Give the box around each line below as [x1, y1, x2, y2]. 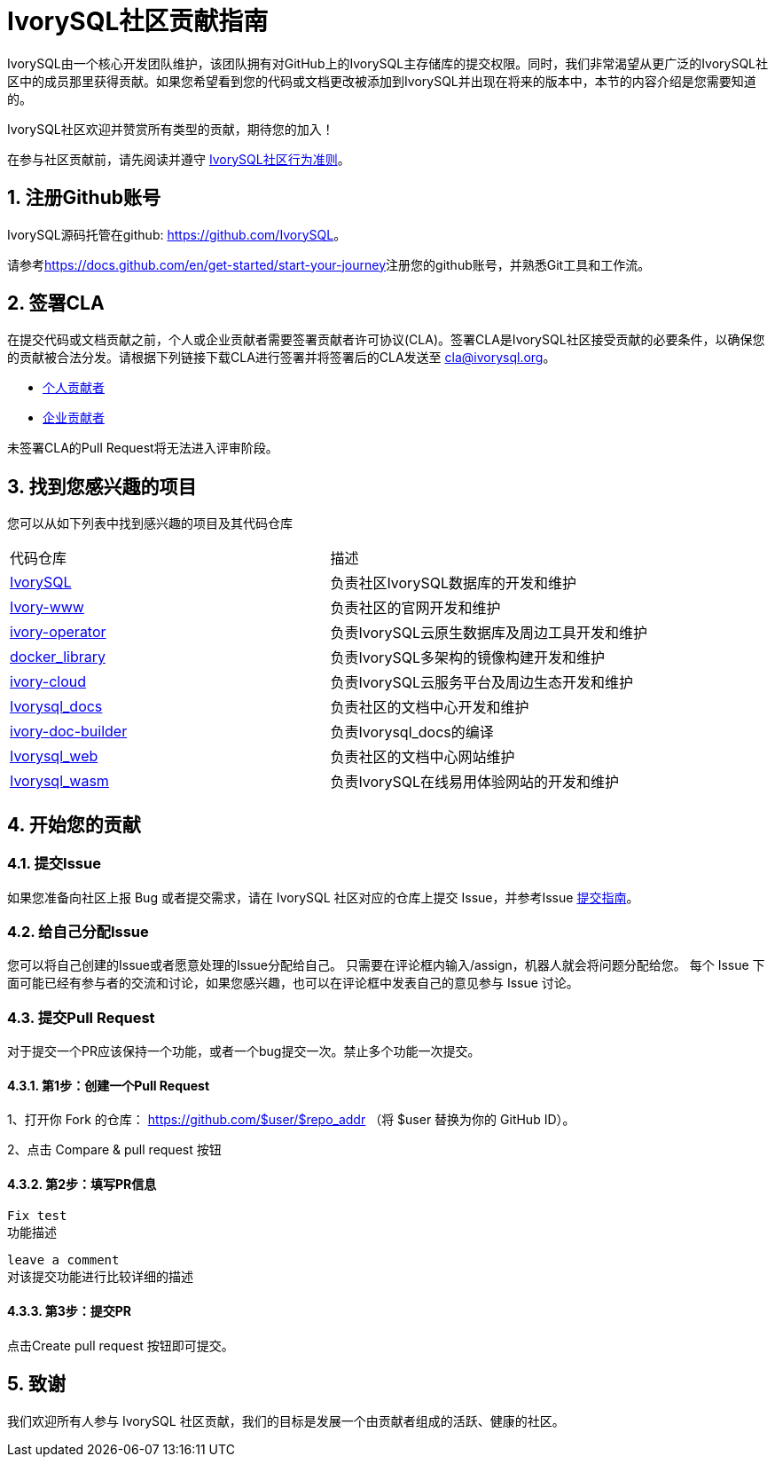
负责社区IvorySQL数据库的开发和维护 [330, 574, 576, 593]
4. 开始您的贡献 [7, 813, 141, 836]
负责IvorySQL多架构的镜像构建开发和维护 [330, 649, 605, 667]
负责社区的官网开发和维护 [330, 599, 501, 618]
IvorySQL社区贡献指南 [7, 6, 269, 36]
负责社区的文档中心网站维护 [330, 748, 515, 767]
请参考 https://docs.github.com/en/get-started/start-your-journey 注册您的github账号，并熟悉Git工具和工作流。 [7, 256, 651, 272]
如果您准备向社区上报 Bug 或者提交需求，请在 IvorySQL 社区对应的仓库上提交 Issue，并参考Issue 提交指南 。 [7, 889, 639, 905]
